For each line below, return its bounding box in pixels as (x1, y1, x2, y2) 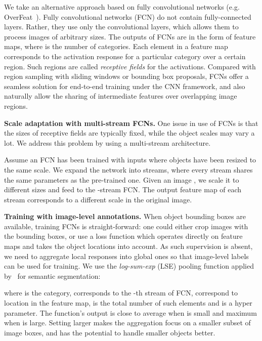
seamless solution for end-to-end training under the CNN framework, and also (4, 80, 245, 91)
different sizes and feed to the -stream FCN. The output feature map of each (4, 184, 242, 195)
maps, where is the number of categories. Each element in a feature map (4, 41, 228, 52)
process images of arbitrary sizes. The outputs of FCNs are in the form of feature (4, 31, 256, 41)
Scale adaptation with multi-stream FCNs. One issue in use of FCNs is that (4, 117, 258, 128)
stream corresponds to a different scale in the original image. (4, 194, 192, 204)
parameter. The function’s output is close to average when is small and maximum (4, 307, 257, 318)
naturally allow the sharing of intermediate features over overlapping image (4, 91, 237, 101)
